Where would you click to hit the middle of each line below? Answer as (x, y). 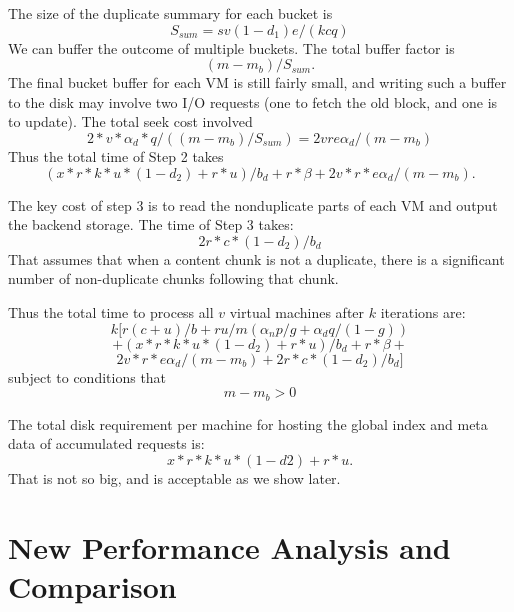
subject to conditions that (87, 376)
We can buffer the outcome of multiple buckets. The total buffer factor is (231, 47)
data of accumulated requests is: (106, 443)
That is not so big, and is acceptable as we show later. (174, 477)
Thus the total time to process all (111, 311)
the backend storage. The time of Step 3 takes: (151, 224)
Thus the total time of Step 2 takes (116, 155)
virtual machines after (297, 311)
